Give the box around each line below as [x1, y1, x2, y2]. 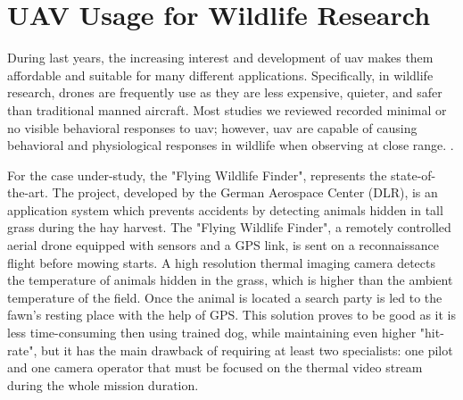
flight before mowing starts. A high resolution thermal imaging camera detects [7, 253, 435, 271]
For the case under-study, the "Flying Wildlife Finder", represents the [7, 165, 387, 184]
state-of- [391, 165, 436, 184]
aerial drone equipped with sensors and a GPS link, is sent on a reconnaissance [7, 236, 439, 254]
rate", [7, 340, 37, 359]
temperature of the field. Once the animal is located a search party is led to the [7, 287, 442, 306]
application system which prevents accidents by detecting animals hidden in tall [7, 200, 443, 219]
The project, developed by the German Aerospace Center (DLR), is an [52, 183, 438, 202]
